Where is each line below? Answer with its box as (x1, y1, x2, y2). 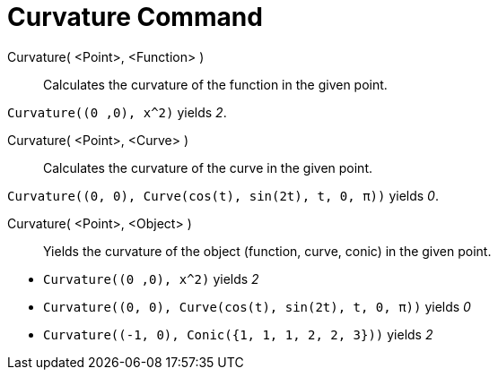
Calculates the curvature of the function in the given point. (43, 76, 388, 92)
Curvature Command (7, 2, 263, 32)
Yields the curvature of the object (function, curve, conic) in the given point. (43, 243, 492, 259)
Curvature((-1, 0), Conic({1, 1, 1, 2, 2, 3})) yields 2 (43, 326, 433, 342)
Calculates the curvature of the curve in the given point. (43, 159, 372, 176)
